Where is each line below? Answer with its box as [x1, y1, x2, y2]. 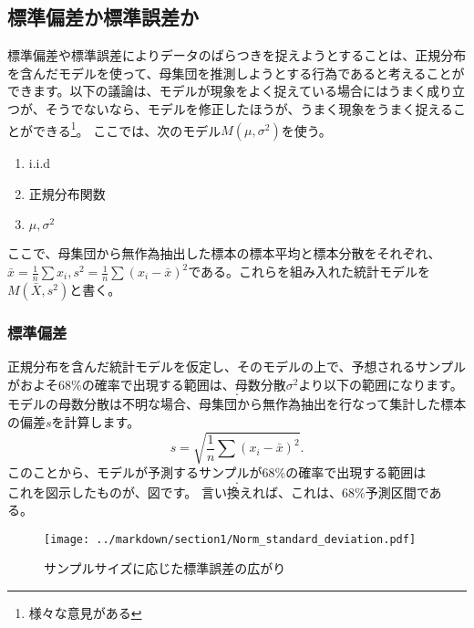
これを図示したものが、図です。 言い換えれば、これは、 [7, 482, 342, 501]
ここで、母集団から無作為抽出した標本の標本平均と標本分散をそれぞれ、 [7, 244, 441, 263]
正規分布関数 [28, 183, 106, 203]
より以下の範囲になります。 [298, 374, 463, 393]
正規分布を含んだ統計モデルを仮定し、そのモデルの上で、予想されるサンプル [7, 357, 467, 376]
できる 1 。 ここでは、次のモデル [32, 118, 222, 140]
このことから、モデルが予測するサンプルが [7, 462, 263, 481]
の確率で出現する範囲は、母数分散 [81, 374, 286, 393]
